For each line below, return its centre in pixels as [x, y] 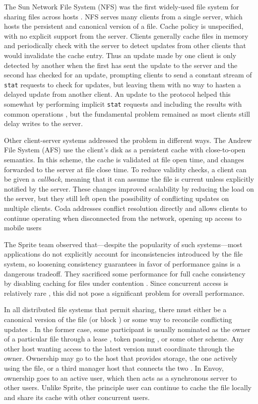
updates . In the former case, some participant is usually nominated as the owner [127, 329]
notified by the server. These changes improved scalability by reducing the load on [129, 188]
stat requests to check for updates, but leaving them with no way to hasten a [123, 84]
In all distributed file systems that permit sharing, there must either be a [115, 309]
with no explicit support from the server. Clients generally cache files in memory [126, 35]
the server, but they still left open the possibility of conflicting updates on [117, 198]
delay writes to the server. [43, 123]
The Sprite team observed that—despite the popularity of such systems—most [123, 244]
